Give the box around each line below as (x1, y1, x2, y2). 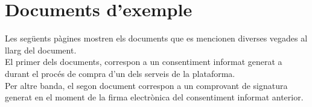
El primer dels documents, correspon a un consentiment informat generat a (5, 55, 282, 68)
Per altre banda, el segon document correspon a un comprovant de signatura (5, 79, 288, 91)
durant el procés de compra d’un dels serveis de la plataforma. (5, 67, 235, 79)
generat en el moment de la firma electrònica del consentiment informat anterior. (5, 91, 304, 103)
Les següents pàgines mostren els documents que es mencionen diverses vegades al (5, 32, 308, 44)
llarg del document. (5, 43, 77, 56)
